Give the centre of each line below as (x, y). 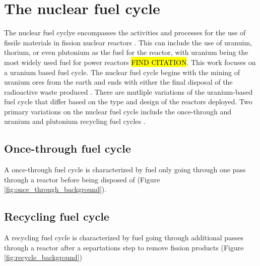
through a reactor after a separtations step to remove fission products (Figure (124, 247)
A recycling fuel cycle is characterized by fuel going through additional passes (124, 238)
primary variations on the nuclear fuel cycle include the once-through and (118, 111)
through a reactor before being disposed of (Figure (82, 179)
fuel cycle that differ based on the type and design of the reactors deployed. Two (128, 102)
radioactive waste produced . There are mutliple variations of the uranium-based (128, 91)
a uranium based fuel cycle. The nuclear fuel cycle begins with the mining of (122, 72)
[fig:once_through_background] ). (55, 189)
